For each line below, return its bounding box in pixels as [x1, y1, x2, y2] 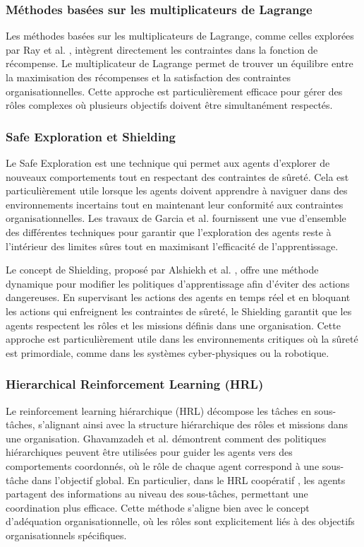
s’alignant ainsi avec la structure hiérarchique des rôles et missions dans [38, 417, 348, 432]
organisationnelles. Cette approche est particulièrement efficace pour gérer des [6, 83, 343, 98]
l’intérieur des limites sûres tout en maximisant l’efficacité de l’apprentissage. [6, 238, 339, 253]
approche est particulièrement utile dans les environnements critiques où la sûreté [6, 331, 358, 346]
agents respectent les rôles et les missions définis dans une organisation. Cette [6, 317, 341, 332]
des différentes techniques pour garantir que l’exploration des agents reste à [6, 224, 332, 239]
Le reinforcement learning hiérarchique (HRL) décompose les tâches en [6, 403, 312, 418]
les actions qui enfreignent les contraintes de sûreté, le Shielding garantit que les [6, 303, 352, 318]
